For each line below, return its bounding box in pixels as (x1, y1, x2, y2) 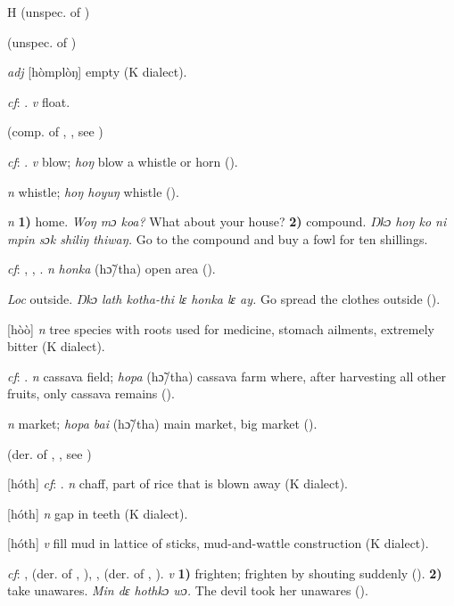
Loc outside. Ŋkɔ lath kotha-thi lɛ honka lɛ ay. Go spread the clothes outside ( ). (7, 289, 441, 307)
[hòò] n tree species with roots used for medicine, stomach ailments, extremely (7, 319, 434, 338)
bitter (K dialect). (7, 337, 105, 356)
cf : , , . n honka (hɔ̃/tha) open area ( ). (7, 259, 216, 278)
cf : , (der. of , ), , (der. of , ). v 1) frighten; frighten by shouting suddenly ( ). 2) (7, 563, 442, 582)
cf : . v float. (7, 92, 70, 111)
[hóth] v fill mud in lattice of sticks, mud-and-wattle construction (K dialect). (7, 534, 429, 553)
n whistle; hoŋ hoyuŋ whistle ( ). (7, 182, 179, 201)
